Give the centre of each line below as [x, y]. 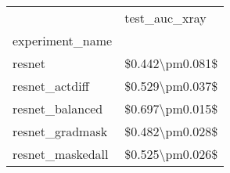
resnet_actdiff [51, 86]
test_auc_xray [165, 18]
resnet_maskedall [61, 154]
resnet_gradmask [60, 131]
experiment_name [63, 40]
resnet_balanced [58, 108]
